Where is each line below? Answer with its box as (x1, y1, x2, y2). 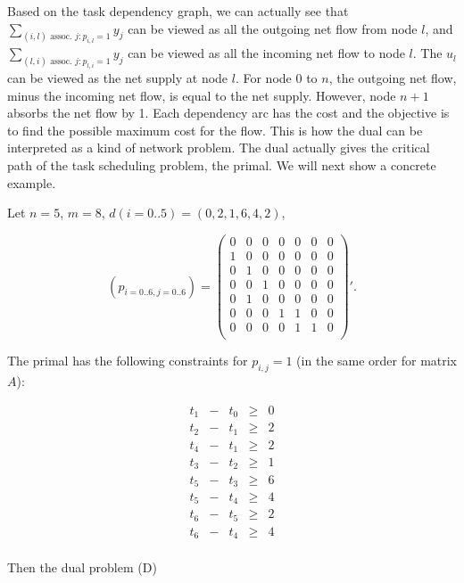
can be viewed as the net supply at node (7, 69, 228, 87)
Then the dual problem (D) (7, 558, 157, 577)
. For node (235, 69, 292, 87)
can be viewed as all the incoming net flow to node (128, 44, 405, 62)
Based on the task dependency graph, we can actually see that (7, 2, 349, 20)
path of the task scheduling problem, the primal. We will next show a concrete (7, 156, 436, 175)
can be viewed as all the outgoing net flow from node (128, 19, 418, 37)
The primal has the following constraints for (7, 351, 248, 370)
